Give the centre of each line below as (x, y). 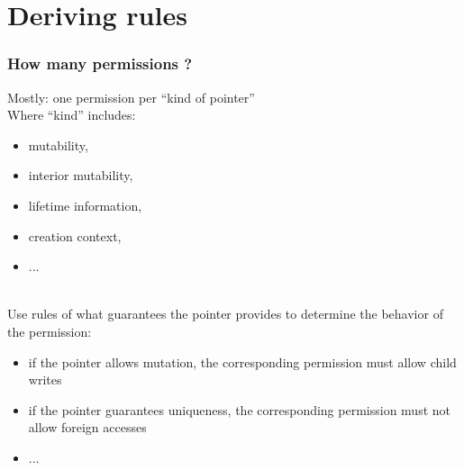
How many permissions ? (100, 63)
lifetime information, (85, 205)
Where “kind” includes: (72, 115)
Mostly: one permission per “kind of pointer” (131, 97)
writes (45, 380)
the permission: (50, 331)
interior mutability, (81, 175)
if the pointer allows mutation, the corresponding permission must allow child (242, 362)
